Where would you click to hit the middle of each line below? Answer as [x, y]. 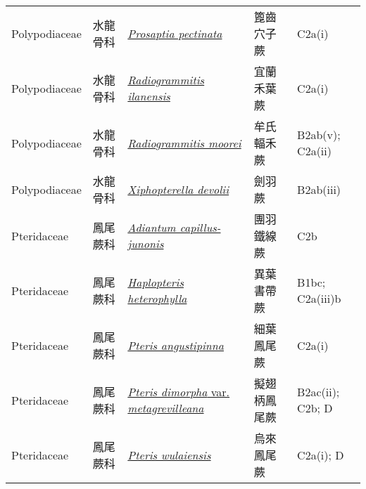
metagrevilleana [166, 408]
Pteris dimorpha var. [179, 392]
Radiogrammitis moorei [184, 143]
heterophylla [157, 298]
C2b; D [315, 408]
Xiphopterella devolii [178, 189]
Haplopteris [156, 282]
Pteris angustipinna [176, 345]
